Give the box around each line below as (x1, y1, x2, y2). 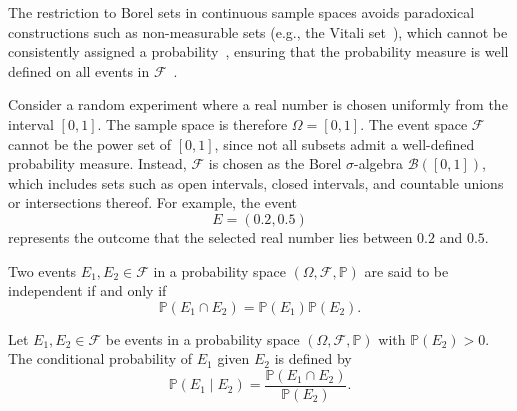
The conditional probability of (8, 348, 193, 369)
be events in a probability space (105, 328, 300, 349)
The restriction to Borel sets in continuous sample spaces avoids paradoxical (8, 2, 475, 22)
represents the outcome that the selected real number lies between (8, 226, 413, 247)
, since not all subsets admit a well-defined (214, 133, 475, 154)
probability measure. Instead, (8, 153, 187, 174)
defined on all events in (8, 60, 150, 81)
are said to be (364, 260, 449, 281)
